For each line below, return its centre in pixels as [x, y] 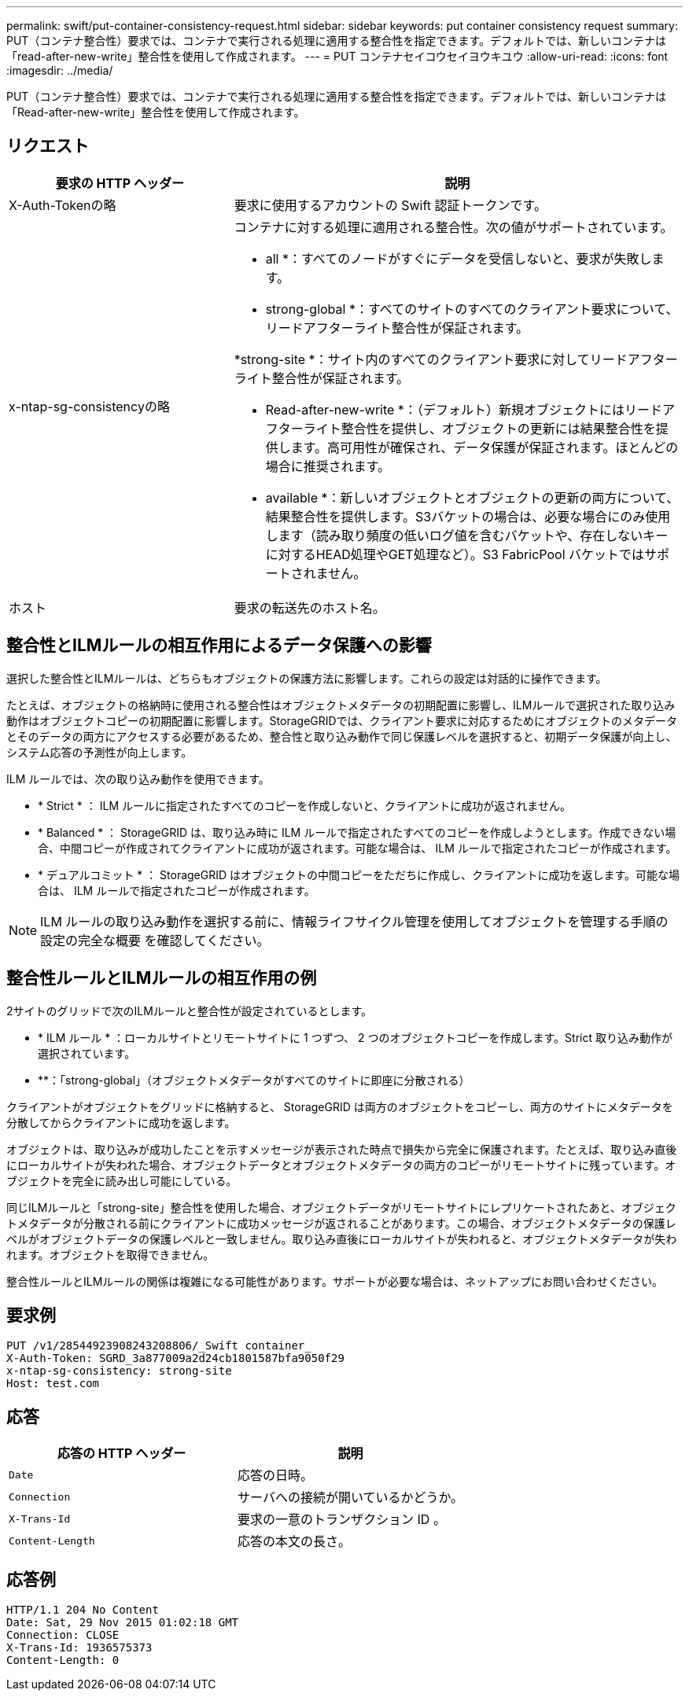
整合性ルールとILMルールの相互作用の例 [162, 978]
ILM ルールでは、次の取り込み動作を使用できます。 [138, 779]
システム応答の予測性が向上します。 [99, 752]
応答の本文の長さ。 [295, 1542]
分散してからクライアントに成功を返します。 [121, 1122]
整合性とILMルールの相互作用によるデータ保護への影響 [219, 646]
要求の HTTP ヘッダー [120, 183]
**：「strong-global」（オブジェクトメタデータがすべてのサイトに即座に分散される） [254, 1080]
